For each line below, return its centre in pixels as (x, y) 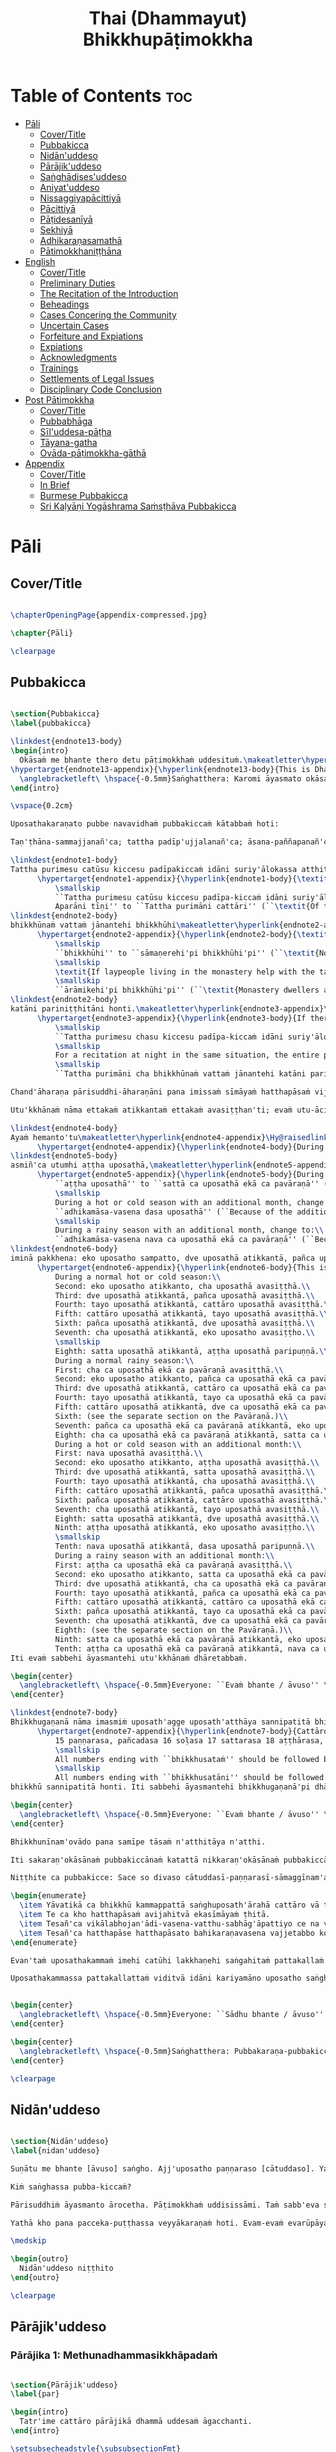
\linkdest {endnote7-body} (64, 1713)
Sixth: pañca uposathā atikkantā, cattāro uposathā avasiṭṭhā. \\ (193, 1500)
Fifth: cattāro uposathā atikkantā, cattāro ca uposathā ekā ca (191, 1602)
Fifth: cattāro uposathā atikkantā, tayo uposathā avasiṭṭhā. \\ (191, 1314)
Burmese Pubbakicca (83, 495)
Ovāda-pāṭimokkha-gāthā (93, 453)
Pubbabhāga (66, 421)
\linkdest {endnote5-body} (64, 1156)
